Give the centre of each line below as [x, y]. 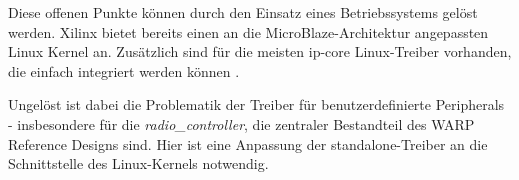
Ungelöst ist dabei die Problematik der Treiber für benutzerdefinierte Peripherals [256, 104]
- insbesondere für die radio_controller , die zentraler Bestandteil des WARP [241, 123]
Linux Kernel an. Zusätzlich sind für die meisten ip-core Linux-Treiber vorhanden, [260, 51]
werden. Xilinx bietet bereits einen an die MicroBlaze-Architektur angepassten [248, 31]
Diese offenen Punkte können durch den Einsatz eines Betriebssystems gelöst [243, 12]
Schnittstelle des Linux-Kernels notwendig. [138, 163]
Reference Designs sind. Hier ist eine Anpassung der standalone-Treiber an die [248, 143]
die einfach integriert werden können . [124, 70]
